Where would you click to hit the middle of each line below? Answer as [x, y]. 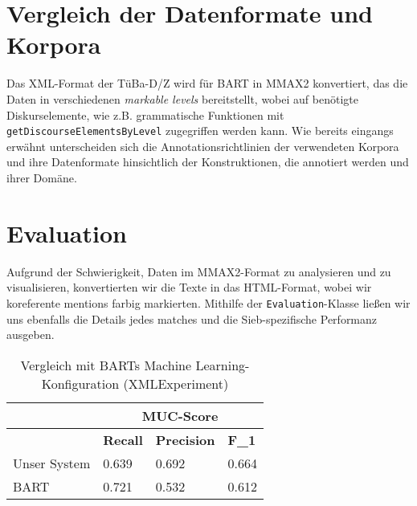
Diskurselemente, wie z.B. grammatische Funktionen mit [145, 114]
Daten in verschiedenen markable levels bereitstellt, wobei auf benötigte [182, 98]
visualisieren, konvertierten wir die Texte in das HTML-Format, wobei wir [189, 287]
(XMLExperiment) [176, 383]
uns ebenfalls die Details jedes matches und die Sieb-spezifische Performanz [192, 318]
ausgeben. [31, 335]
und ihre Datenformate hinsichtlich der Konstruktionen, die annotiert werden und [208, 162]
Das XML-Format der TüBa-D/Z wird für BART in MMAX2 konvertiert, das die [207, 83]
